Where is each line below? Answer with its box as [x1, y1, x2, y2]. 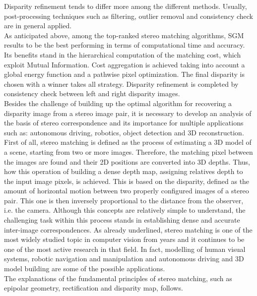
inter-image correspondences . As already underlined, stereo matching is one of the [4, 224, 253, 235]
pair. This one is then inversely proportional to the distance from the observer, [4, 195, 244, 205]
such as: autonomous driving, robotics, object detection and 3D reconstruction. [4, 127, 244, 137]
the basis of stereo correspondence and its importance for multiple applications [4, 118, 244, 128]
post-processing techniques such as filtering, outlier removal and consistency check [4, 10, 254, 21]
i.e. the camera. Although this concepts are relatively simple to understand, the [4, 205, 246, 215]
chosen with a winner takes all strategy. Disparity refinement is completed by [4, 78, 239, 89]
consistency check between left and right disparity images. [4, 88, 180, 99]
